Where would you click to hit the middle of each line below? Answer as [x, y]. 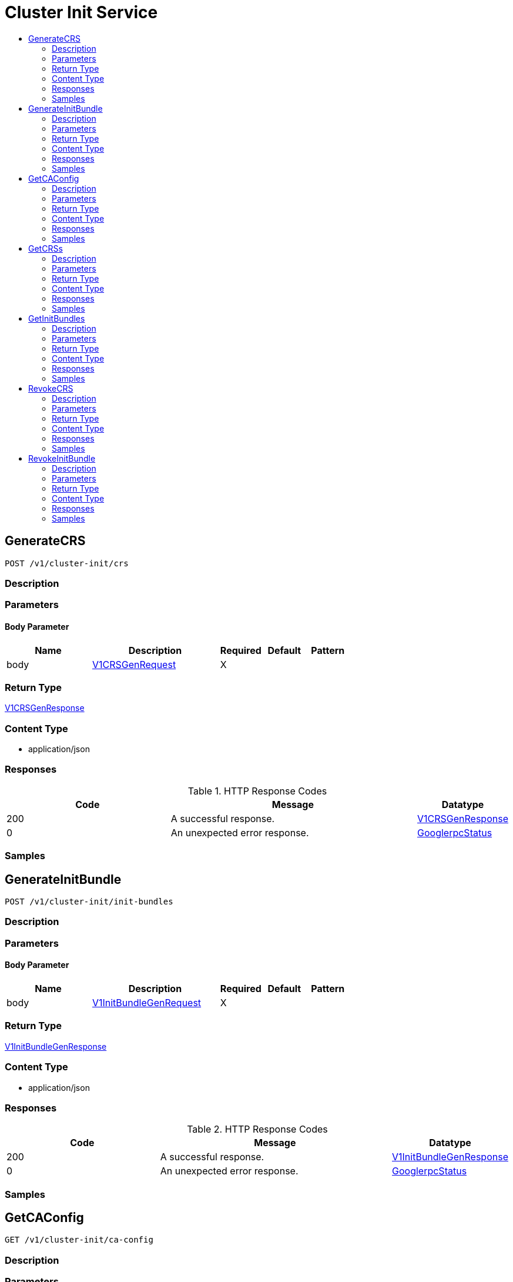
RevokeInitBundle [62, 458]
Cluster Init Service [81, 12]
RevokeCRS [51, 388]
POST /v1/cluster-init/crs [67, 563]
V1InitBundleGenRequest [147, 1003]
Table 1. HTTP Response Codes [257, 791]
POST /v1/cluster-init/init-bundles [89, 902]
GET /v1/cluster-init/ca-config [79, 1240]
